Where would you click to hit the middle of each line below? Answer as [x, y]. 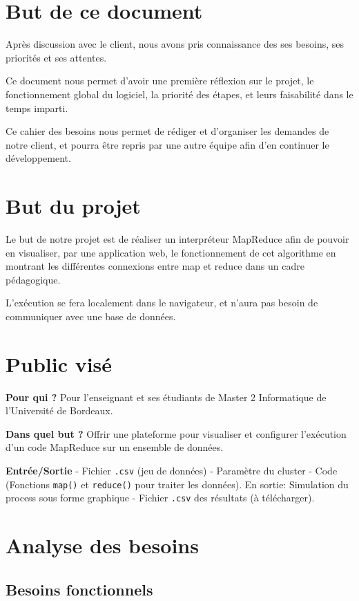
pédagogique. [33, 279]
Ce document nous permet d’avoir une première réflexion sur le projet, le [160, 81]
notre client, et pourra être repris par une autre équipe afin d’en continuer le [167, 144]
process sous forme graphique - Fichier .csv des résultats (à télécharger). [160, 498]
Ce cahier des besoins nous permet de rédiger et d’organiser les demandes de [167, 131]
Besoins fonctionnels [79, 589]
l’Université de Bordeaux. [59, 410]
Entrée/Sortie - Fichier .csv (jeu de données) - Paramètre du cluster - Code [172, 471]
